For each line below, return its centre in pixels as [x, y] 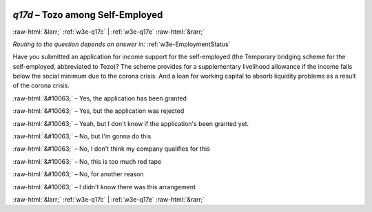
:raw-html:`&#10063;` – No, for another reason [78, 174]
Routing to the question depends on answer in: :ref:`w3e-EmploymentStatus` [122, 44]
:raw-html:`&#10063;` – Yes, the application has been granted [100, 98]
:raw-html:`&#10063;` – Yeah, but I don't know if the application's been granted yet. [131, 123]
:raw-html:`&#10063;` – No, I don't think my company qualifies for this [111, 149]
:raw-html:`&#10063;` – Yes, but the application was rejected [99, 111]
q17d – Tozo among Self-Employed [88, 15]
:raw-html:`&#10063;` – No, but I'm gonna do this [82, 136]
